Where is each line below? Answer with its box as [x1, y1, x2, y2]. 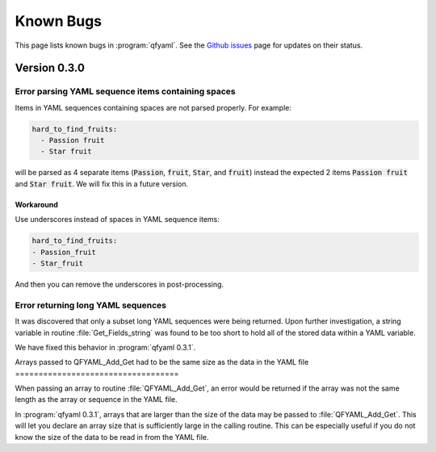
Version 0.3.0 [15, 61, 85, 75]
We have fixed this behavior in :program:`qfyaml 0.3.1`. [15, 342, 196, 352]
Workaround [15, 199, 58, 209]
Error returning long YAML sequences [15, 299, 167, 311]
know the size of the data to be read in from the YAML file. [15, 432, 209, 442]
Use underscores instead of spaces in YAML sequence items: [15, 215, 220, 224]
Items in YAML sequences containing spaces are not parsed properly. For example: [15, 103, 292, 112]
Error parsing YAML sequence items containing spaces [15, 86, 236, 97]
